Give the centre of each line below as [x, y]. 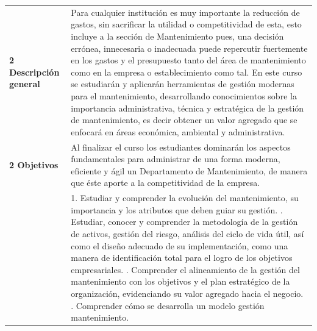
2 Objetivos [34, 164]
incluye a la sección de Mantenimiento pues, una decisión [177, 36]
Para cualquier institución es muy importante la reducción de [185, 12]
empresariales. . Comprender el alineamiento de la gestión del [185, 269]
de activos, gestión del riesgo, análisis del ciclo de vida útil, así [187, 233]
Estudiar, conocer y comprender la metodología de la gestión [184, 222]
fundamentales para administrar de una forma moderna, [176, 159]
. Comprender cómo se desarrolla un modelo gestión [168, 305]
